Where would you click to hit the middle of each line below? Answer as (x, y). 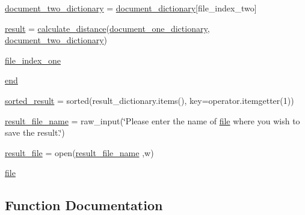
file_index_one (33, 60)
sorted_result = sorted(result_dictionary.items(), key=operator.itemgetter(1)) (149, 100)
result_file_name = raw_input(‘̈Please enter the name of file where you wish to (152, 120)
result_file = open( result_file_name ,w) (79, 152)
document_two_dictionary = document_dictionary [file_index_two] (131, 8)
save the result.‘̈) (35, 132)
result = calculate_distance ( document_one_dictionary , (107, 28)
